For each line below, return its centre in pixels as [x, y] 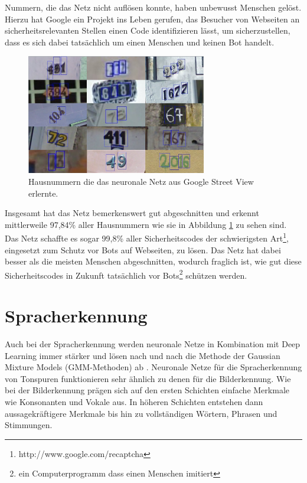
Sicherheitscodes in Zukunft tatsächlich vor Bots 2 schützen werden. [126, 274]
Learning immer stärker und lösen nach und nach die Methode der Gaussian [143, 355]
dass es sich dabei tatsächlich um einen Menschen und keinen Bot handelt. [140, 42]
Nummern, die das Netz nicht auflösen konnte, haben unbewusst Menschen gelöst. [153, 7]
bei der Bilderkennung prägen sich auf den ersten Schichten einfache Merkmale [147, 390]
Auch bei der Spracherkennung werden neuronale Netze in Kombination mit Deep [153, 344]
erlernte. [43, 193]
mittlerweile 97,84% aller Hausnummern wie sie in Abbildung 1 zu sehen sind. [146, 224]
